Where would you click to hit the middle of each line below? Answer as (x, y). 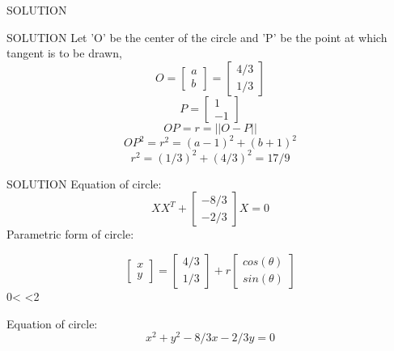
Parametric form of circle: (70, 234)
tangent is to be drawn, (64, 53)
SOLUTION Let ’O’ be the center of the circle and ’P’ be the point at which (197, 37)
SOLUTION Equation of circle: (84, 183)
